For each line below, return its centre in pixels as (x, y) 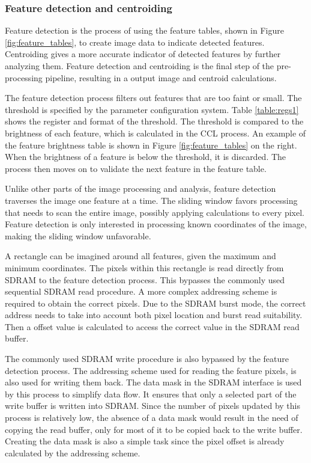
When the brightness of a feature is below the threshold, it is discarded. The (146, 157)
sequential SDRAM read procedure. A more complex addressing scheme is (141, 291)
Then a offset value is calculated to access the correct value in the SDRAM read (152, 326)
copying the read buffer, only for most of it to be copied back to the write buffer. (154, 429)
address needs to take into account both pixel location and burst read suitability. (154, 315)
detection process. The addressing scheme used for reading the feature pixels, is (151, 370)
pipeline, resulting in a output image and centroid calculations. (161, 77)
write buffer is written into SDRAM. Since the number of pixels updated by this (152, 406)
